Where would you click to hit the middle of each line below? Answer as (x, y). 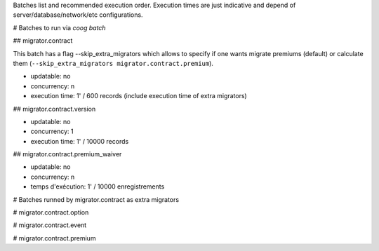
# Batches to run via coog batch (59, 27)
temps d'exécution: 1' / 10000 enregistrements (98, 186)
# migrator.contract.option (51, 212)
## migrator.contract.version (54, 109)
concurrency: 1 (52, 131)
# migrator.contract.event (50, 225)
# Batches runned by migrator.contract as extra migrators (96, 199)
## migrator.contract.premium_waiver (67, 154)
